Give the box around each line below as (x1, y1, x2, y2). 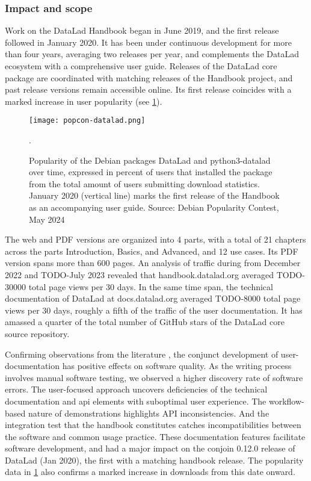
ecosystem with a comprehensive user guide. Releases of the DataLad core (5, 60, 277, 72)
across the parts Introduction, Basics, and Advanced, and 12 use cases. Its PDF (5, 244, 298, 257)
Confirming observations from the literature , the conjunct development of (5, 347, 279, 360)
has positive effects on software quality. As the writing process (62, 359, 292, 372)
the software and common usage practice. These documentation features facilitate (5, 430, 306, 442)
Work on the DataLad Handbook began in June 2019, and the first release (5, 24, 279, 37)
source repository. (5, 327, 70, 340)
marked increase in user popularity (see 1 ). (5, 95, 162, 107)
